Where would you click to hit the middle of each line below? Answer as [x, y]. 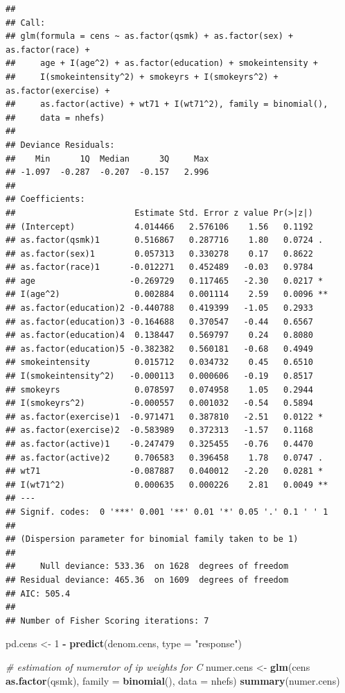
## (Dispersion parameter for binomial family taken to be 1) [152, 539]
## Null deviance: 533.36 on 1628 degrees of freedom [147, 566]
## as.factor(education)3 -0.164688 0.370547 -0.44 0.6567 [159, 322]
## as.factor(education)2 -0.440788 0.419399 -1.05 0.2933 [159, 308]
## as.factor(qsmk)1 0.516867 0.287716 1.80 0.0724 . [165, 240]
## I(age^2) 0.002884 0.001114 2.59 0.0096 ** [167, 294]
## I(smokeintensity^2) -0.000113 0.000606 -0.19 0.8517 [159, 376]
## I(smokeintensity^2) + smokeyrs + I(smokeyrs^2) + [142, 77]
